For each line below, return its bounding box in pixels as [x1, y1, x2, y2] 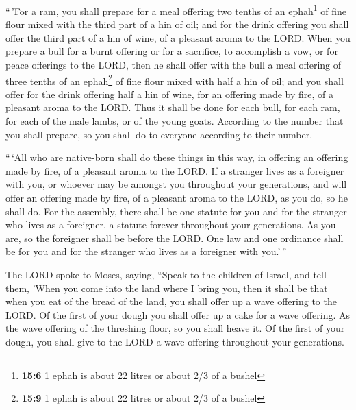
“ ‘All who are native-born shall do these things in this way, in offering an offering [5, 150, 348, 165]
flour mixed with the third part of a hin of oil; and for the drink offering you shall [5, 17, 349, 32]
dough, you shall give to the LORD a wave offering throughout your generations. [5, 334, 344, 348]
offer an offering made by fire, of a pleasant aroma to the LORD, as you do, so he [5, 191, 348, 205]
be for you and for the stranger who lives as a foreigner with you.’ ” [5, 244, 287, 258]
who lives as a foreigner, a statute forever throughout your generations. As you [5, 217, 336, 232]
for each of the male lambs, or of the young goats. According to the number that [5, 114, 344, 128]
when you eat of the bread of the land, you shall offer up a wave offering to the [5, 294, 337, 309]
